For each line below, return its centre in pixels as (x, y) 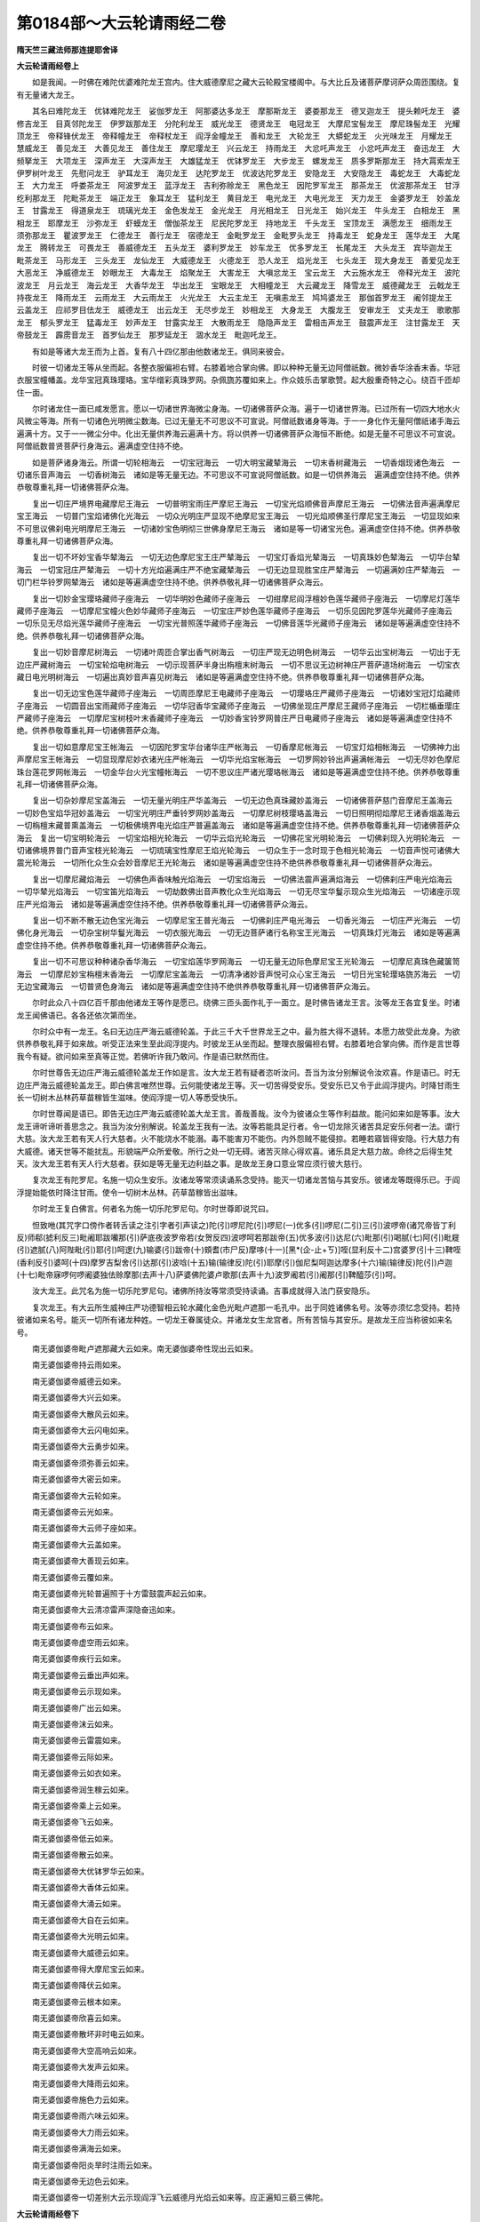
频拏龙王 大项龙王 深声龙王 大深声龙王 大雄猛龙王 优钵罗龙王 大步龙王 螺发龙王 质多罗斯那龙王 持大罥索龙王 (238, 161)
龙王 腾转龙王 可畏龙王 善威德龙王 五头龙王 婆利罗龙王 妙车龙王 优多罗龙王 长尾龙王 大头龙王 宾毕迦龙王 (234, 248)
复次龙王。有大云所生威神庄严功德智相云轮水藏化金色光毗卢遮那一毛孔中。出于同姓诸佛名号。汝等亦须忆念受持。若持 (246, 1307)
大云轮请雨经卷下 (48, 2214)
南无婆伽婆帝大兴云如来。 (79, 1398)
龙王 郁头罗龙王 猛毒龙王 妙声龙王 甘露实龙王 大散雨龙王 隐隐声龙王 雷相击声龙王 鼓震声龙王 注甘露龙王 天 (238, 322)
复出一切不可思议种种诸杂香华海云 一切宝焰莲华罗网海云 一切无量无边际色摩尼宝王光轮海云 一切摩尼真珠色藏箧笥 (246, 962)
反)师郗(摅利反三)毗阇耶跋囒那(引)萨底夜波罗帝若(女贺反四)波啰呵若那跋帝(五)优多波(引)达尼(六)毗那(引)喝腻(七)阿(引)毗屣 (238, 1237)
